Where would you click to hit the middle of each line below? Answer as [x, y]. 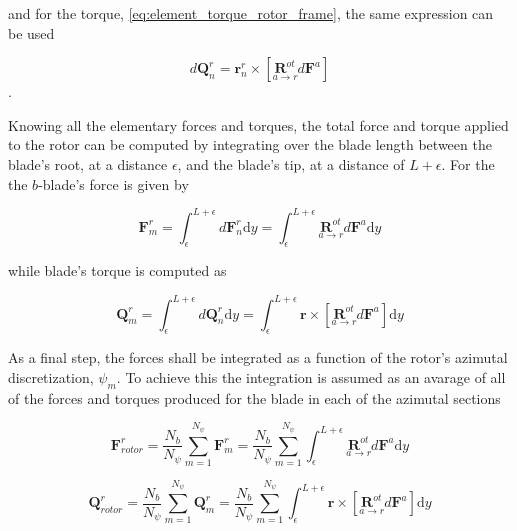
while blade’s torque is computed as [117, 270]
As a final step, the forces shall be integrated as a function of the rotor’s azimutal [258, 357]
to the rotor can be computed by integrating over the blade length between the [250, 144]
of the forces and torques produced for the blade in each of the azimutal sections [254, 397]
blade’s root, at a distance [88, 163]
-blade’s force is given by [113, 183]
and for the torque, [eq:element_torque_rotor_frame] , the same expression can [251, 13]
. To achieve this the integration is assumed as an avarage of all [311, 376]
